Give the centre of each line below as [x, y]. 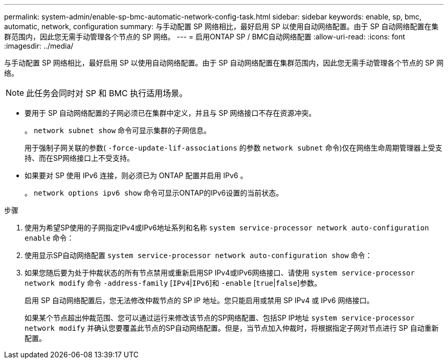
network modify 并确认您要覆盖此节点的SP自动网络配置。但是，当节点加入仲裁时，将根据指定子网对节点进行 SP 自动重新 [232, 328]
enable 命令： [49, 238]
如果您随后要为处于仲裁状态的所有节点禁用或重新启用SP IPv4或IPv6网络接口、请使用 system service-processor [220, 273]
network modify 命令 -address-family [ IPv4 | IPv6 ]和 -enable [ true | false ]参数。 [173, 283]
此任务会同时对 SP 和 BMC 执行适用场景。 [107, 93]
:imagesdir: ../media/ [39, 46]
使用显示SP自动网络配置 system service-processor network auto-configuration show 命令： [198, 255]
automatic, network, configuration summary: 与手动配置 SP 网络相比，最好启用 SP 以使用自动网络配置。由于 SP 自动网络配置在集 [221, 26]
